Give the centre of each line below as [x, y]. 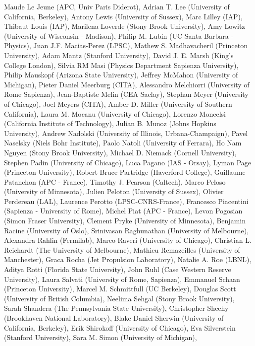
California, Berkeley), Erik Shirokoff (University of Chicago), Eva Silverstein [120, 327]
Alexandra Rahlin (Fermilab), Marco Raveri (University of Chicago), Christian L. [128, 240]
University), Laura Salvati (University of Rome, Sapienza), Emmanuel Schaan [122, 279]
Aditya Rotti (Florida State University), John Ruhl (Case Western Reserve [118, 269]
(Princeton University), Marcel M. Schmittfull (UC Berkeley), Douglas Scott [120, 289]
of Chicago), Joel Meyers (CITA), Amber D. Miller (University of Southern [118, 104]
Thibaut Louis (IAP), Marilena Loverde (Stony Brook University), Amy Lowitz [125, 26]
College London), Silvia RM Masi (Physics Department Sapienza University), [121, 65]
